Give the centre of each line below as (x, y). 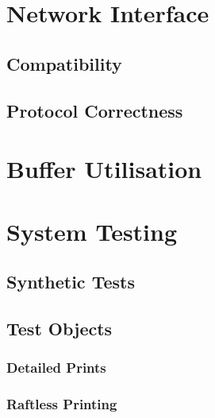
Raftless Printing (62, 404)
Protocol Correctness (95, 110)
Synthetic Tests (71, 282)
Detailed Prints (56, 368)
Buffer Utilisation (104, 169)
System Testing (92, 231)
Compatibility (64, 63)
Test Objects (60, 328)
